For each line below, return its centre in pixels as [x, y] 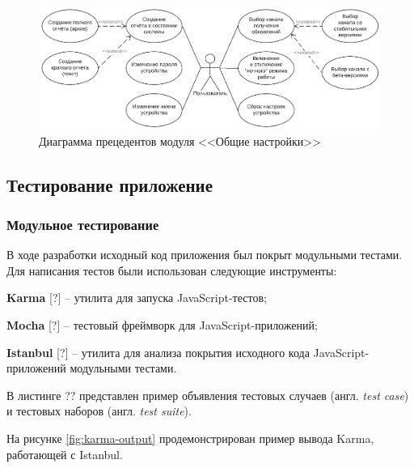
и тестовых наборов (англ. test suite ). [99, 411]
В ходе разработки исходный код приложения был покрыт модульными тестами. [205, 255]
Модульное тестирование [83, 224]
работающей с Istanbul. [65, 454]
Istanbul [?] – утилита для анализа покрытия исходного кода [158, 352]
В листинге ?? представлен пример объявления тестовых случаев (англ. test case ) [208, 395]
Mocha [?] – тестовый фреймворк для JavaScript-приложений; [162, 325]
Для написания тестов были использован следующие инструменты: [172, 270]
